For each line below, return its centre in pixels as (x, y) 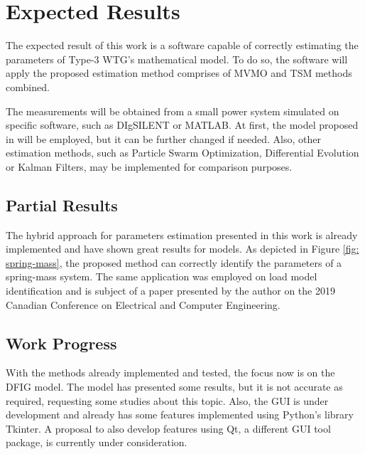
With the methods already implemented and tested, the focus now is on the (170, 373)
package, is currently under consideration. (97, 442)
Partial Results (62, 205)
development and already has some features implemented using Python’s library (180, 415)
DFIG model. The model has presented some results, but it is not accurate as (174, 387)
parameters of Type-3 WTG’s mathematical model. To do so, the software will (177, 59)
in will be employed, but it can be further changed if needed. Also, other (163, 138)
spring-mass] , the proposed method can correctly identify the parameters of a (174, 262)
